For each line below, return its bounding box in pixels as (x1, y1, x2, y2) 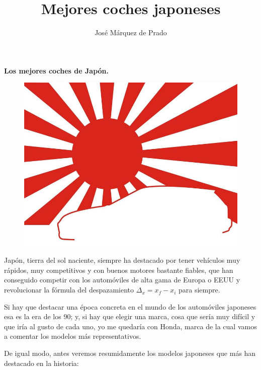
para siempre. (179, 284, 220, 295)
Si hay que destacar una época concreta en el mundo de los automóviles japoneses (4, 301, 256, 312)
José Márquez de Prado (95, 27, 167, 38)
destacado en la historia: (4, 357, 79, 368)
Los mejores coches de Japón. (4, 65, 109, 76)
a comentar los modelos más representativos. (4, 331, 141, 341)
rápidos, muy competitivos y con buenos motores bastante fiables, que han (4, 264, 233, 275)
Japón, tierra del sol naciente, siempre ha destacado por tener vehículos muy (4, 255, 240, 265)
